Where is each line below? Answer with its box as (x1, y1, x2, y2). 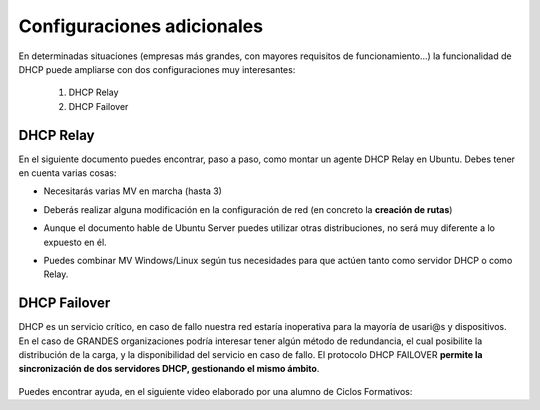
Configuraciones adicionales (18, 15, 264, 37)
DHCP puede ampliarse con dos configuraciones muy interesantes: (18, 63, 296, 75)
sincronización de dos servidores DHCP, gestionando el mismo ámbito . (18, 363, 320, 375)
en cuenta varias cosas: (18, 167, 117, 179)
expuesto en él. (43, 236, 107, 248)
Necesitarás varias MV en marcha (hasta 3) (43, 185, 222, 197)
